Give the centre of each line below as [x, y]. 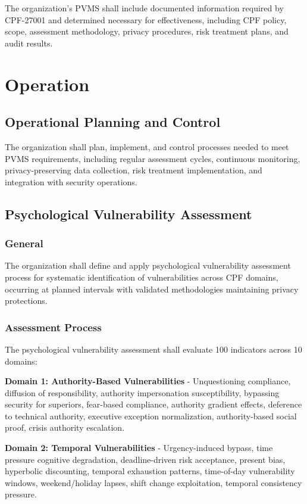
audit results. [29, 43]
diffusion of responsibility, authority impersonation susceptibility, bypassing [142, 392]
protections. [26, 301]
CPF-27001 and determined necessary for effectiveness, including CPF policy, [146, 19]
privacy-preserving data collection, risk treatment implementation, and [134, 170]
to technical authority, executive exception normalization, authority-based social [151, 416]
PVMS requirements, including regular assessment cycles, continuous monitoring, [153, 158]
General [24, 243]
